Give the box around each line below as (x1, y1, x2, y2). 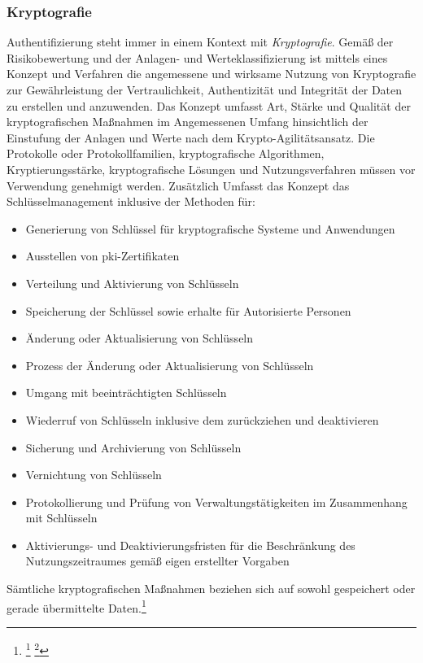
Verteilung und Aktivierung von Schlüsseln (25, 274, 239, 291)
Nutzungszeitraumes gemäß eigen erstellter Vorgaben (25, 552, 290, 569)
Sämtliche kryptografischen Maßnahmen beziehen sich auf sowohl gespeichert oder (7, 580, 416, 597)
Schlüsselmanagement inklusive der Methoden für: (7, 193, 255, 210)
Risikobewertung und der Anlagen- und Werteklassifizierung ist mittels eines (7, 49, 388, 66)
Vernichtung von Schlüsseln (25, 466, 162, 483)
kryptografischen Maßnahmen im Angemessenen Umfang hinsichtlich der (7, 113, 368, 130)
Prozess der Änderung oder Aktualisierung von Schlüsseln (25, 356, 314, 373)
